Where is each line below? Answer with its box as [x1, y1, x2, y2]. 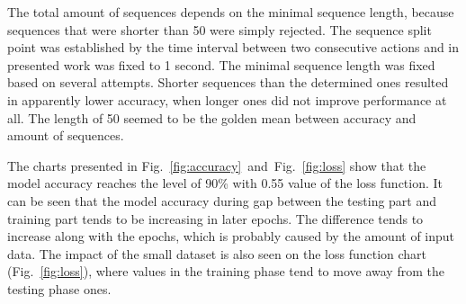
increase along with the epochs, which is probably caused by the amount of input [7, 227, 455, 246]
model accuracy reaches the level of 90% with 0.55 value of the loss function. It [7, 174, 444, 192]
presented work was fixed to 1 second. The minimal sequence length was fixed [7, 55, 435, 74]
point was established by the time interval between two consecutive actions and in [7, 38, 460, 57]
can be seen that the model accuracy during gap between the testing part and [7, 191, 437, 210]
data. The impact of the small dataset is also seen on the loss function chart [7, 244, 427, 263]
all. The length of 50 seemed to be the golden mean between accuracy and [7, 108, 417, 127]
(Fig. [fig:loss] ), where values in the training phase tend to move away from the [7, 262, 444, 281]
